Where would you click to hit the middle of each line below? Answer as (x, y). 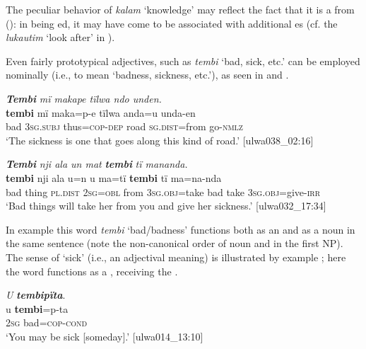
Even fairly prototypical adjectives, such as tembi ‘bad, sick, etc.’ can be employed (183, 61)
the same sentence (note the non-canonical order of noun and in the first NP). (175, 243)
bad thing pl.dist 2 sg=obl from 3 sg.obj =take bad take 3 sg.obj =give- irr (163, 191)
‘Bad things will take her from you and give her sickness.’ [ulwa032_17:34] (166, 206)
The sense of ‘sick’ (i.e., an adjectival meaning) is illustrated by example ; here (176, 257)
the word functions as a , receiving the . (92, 271)
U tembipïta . (36, 295)
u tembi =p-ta (37, 308)
